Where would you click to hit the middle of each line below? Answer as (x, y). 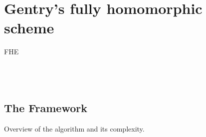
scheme (29, 28)
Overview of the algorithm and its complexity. (74, 128)
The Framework (46, 108)
